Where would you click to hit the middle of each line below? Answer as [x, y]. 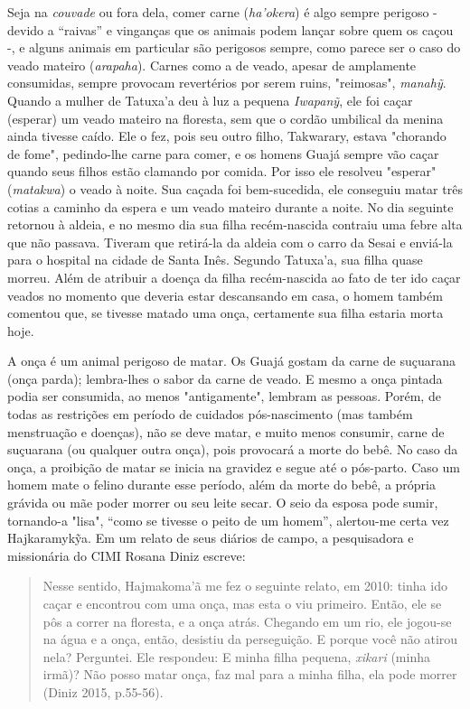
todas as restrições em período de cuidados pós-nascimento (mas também [210, 414]
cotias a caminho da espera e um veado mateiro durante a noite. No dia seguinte [230, 206]
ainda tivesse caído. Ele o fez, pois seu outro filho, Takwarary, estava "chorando [227, 136]
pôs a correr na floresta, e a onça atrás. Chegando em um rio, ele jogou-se [247, 621]
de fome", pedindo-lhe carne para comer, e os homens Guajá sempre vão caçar [223, 153]
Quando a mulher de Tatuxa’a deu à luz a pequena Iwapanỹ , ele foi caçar [210, 100]
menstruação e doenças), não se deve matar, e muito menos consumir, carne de [226, 431]
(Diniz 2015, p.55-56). [103, 691]
